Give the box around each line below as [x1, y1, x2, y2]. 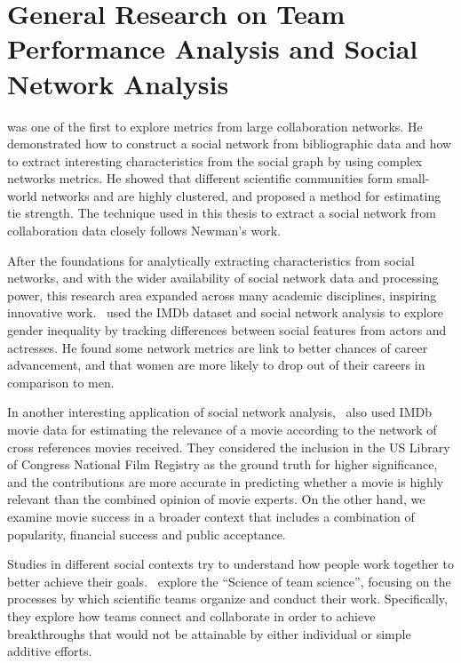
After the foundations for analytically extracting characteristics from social [7, 251, 415, 269]
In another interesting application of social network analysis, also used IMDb [7, 403, 432, 421]
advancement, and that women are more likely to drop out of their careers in [7, 355, 425, 374]
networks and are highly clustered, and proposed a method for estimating [41, 186, 441, 204]
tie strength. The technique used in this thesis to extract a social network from [7, 204, 436, 222]
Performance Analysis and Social [7, 30, 418, 67]
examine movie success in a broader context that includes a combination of [7, 507, 415, 525]
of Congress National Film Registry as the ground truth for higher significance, [7, 455, 438, 474]
